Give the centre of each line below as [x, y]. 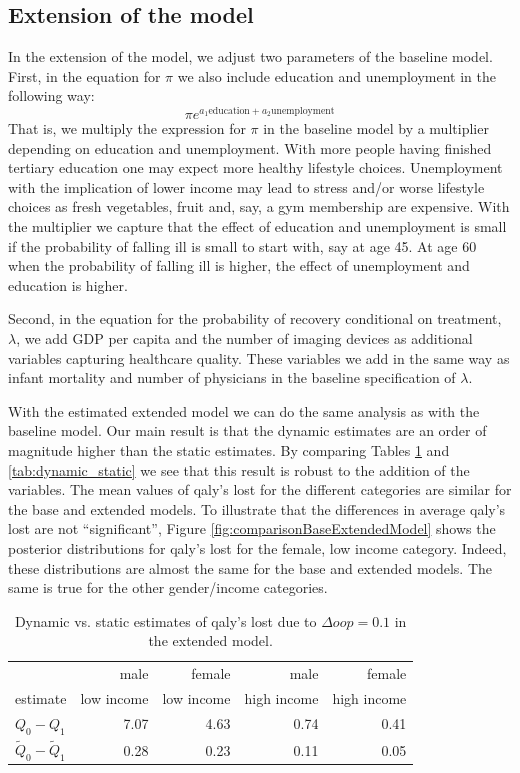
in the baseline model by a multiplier [376, 128]
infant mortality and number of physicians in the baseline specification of [232, 377]
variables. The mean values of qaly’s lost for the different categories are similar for [260, 489]
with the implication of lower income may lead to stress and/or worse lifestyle [246, 186]
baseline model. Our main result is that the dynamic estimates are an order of [247, 430]
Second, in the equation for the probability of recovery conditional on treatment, [255, 318]
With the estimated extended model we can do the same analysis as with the [244, 410]
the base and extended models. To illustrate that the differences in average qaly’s [257, 508]
